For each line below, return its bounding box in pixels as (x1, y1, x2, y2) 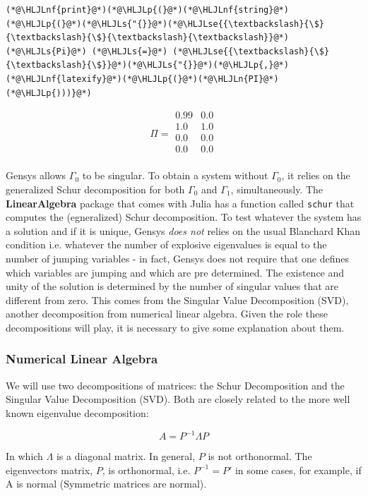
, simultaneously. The (230, 181, 324, 196)
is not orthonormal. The (208, 449, 312, 463)
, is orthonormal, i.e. (102, 462, 191, 477)
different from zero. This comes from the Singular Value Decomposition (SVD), (6, 292, 349, 307)
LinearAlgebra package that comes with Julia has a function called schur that (6, 195, 355, 210)
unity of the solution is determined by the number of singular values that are (6, 279, 339, 294)
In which (6, 449, 43, 463)
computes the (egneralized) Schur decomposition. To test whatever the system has (6, 210, 362, 224)
